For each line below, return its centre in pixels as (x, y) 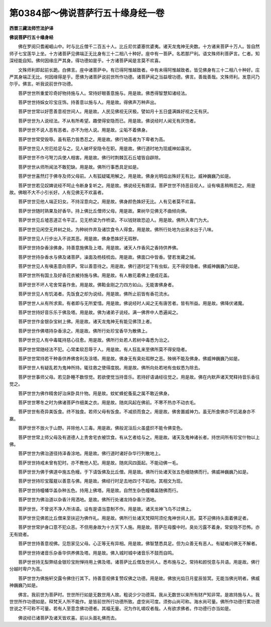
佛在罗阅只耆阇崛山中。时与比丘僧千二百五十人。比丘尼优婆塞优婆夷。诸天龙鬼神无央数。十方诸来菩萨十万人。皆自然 (139, 46)
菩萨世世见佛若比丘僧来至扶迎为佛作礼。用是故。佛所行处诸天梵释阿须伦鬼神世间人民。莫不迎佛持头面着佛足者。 (134, 518)
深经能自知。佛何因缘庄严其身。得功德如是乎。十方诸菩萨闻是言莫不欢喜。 (86, 61)
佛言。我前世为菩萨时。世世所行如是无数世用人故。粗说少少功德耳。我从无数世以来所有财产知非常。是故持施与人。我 (139, 594)
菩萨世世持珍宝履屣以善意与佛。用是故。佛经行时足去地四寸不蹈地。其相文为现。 (101, 481)
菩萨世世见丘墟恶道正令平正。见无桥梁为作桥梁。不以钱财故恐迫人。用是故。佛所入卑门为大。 (115, 220)
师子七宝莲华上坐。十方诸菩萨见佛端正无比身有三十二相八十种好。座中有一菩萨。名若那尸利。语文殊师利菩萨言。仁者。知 (134, 53)
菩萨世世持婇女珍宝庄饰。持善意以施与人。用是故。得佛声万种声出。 (88, 102)
